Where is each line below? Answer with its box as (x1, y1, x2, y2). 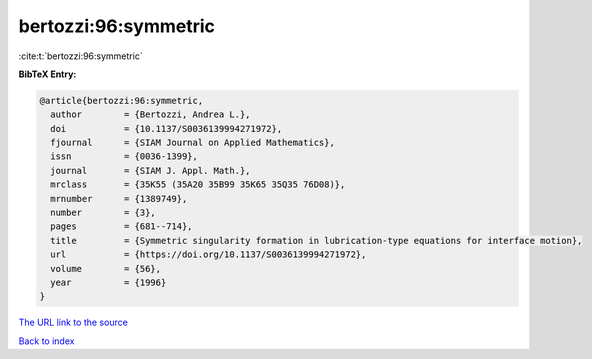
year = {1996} (50, 277, 167, 288)
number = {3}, (50, 207, 157, 219)
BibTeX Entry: (18, 68, 77, 80)
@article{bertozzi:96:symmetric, (39, 95, 204, 106)
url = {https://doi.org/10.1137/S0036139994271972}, (50, 249, 367, 260)
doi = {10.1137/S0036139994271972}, (50, 123, 283, 134)
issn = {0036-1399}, (50, 151, 199, 162)
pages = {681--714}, (50, 221, 194, 232)
